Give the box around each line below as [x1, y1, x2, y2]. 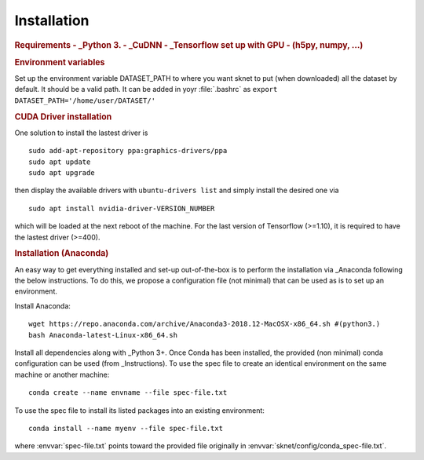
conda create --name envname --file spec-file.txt [28, 389, 228, 397]
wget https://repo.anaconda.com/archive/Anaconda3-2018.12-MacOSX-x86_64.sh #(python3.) [28, 319, 381, 329]
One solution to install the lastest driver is [14, 128, 148, 137]
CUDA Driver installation [14, 111, 112, 122]
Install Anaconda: [14, 301, 71, 310]
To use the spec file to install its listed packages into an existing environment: [14, 405, 265, 415]
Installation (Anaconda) [14, 248, 109, 259]
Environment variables [14, 57, 105, 68]
